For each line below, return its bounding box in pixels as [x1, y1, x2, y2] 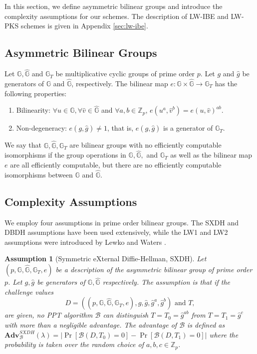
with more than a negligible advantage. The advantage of [4, 320, 177, 330]
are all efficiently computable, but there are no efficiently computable [10, 160, 222, 170]
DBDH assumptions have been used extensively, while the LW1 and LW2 [4, 227, 228, 237]
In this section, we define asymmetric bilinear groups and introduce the [4, 1, 223, 11]
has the [215, 78, 238, 89]
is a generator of [163, 123, 213, 133]
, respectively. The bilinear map [71, 78, 168, 89]
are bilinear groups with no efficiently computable [69, 140, 222, 150]
